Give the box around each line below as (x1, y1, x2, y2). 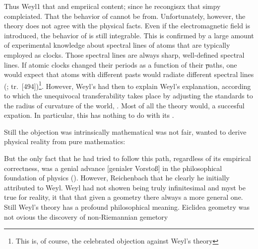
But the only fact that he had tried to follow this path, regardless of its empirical (4, 153, 251, 163)
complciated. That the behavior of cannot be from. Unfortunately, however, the (4, 10, 246, 21)
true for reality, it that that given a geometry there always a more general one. (4, 192, 243, 202)
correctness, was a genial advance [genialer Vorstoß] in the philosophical (4, 163, 222, 173)
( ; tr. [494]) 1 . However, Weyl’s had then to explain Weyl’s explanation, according (4, 79, 251, 91)
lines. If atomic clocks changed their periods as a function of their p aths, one (4, 59, 237, 70)
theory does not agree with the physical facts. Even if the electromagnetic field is (4, 20, 251, 31)
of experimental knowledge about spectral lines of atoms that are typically (4, 40, 230, 50)
